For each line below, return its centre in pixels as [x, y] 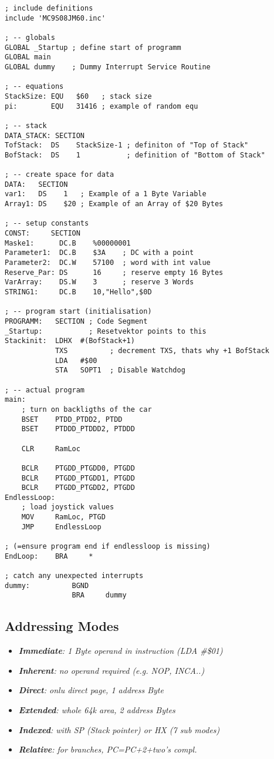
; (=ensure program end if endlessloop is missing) [108, 547]
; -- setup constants [47, 224]
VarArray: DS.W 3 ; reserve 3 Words [99, 282]
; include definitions [49, 8]
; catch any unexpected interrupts [74, 576]
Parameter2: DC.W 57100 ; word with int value [108, 263]
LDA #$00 [76, 360]
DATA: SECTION [36, 184]
